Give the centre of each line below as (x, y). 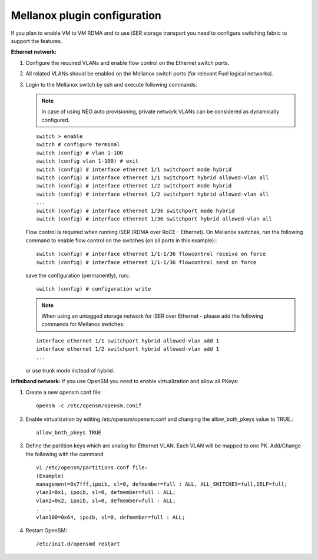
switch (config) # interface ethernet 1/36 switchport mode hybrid (135, 210)
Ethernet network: (34, 52)
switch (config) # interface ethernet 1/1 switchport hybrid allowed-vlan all (153, 178)
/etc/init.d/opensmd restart (78, 544)
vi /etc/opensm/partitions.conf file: (92, 468)
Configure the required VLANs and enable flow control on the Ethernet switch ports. (127, 62)
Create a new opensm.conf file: (64, 392)
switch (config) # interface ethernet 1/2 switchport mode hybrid (134, 186)
